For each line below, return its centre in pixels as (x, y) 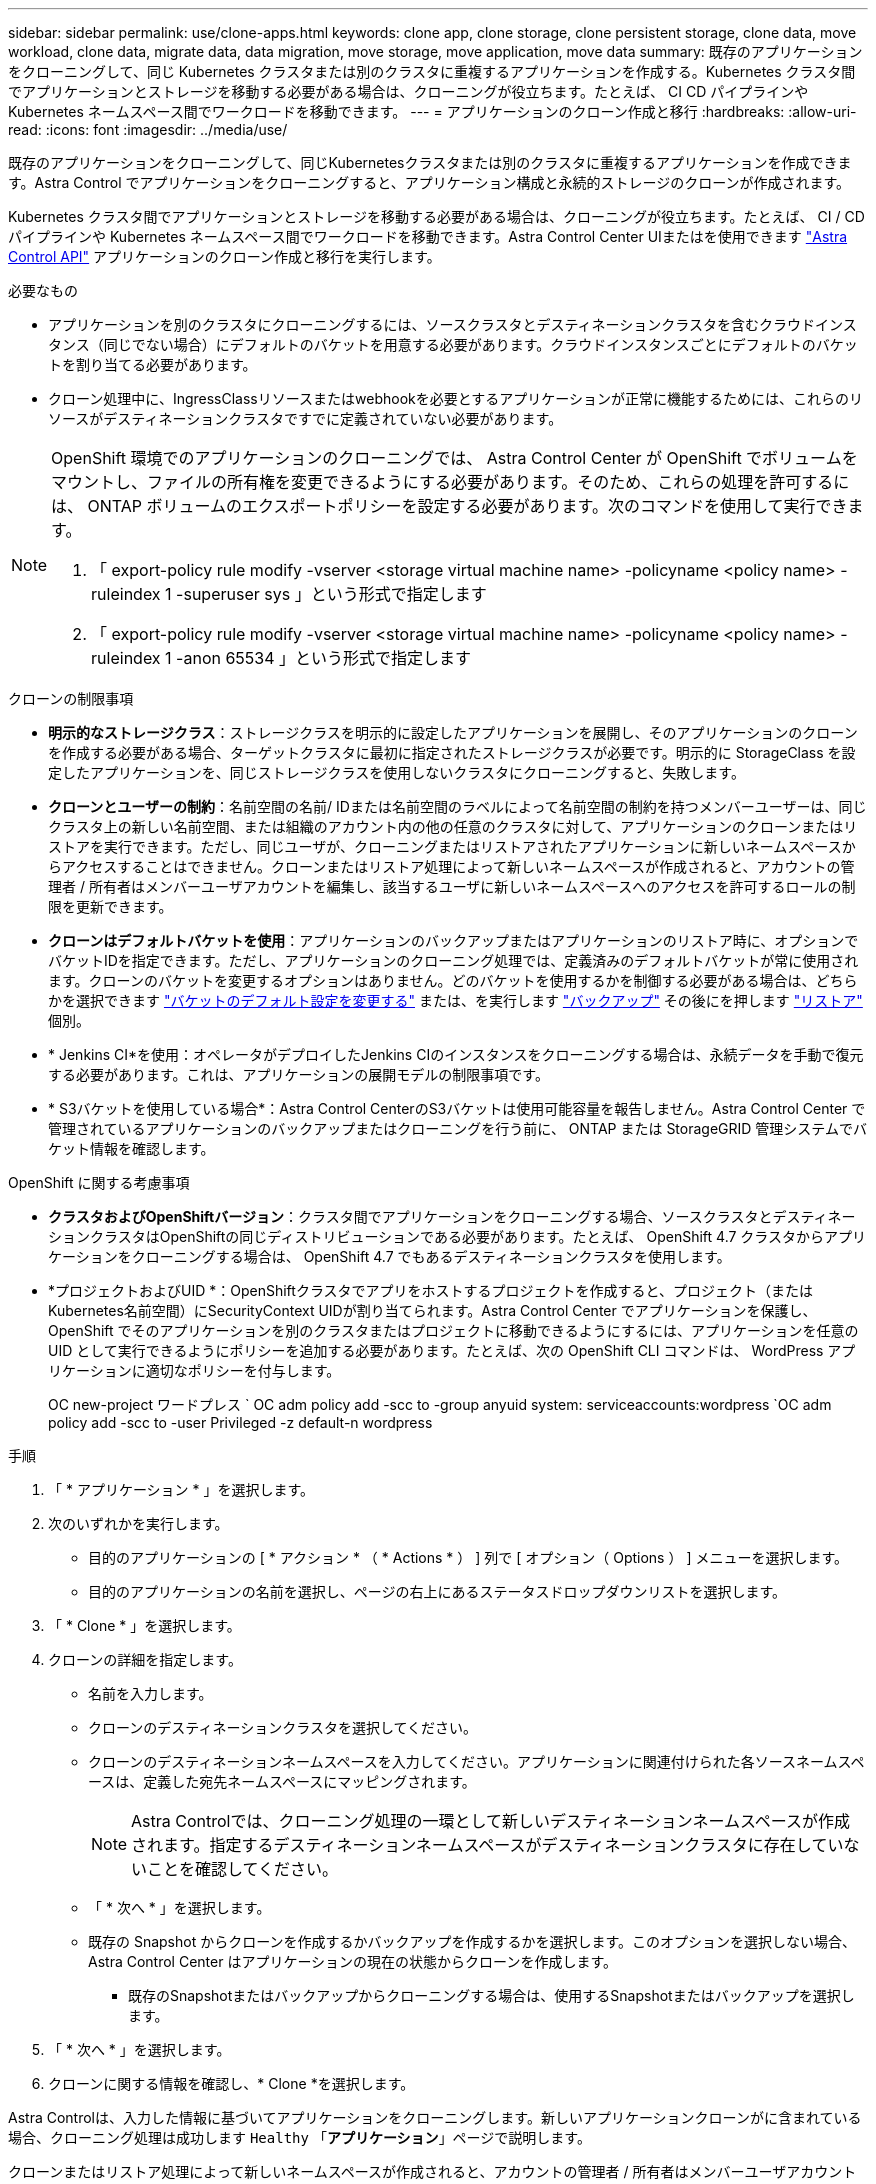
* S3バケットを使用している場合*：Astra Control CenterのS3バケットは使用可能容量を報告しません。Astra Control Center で (457, 1108)
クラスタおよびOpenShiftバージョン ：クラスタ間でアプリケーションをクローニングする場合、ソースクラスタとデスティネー (452, 1216)
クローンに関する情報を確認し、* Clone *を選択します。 (231, 2083)
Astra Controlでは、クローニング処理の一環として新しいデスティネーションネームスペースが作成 (491, 1821)
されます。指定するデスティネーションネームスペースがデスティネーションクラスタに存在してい (487, 1845)
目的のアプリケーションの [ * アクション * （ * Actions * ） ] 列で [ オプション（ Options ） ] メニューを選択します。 (468, 1557)
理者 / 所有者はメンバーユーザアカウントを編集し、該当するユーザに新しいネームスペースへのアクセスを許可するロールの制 (452, 886)
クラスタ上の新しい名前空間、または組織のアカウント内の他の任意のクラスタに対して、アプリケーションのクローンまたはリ (453, 826)
